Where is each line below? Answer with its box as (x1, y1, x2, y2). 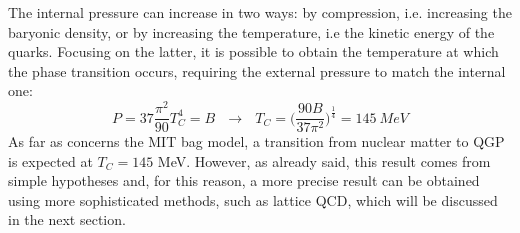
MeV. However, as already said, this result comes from (157, 150, 491, 171)
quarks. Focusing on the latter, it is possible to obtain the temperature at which (8, 41, 499, 62)
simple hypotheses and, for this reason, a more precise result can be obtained (8, 170, 480, 191)
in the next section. (8, 209, 126, 230)
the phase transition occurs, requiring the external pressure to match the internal (8, 60, 506, 81)
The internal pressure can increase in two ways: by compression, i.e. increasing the (8, 2, 512, 22)
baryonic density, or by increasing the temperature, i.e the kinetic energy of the (8, 21, 495, 42)
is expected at (8, 150, 93, 171)
